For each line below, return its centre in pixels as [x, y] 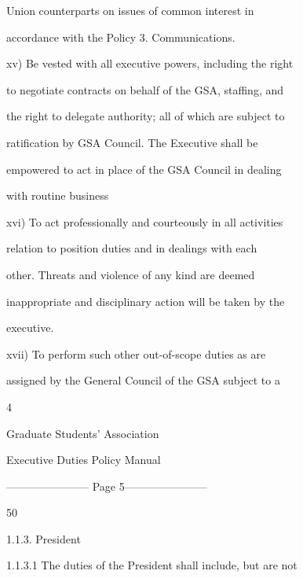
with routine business [58, 195]
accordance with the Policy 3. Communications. [121, 37]
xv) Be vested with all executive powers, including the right [150, 63]
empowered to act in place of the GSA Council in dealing [144, 169]
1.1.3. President [44, 538]
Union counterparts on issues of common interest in [130, 10]
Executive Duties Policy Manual [84, 460]
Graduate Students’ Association [83, 433]
